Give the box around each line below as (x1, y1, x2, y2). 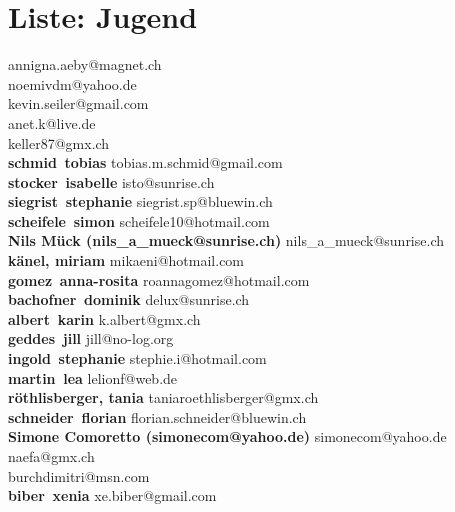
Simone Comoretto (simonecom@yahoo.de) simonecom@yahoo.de (8, 426, 447, 447)
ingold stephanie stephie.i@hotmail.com (8, 348, 267, 369)
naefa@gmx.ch (8, 446, 95, 466)
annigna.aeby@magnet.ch (8, 54, 162, 75)
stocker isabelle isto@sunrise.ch (8, 171, 215, 192)
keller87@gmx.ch (8, 132, 110, 153)
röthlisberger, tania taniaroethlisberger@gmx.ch (8, 387, 319, 408)
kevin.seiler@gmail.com (8, 93, 149, 114)
